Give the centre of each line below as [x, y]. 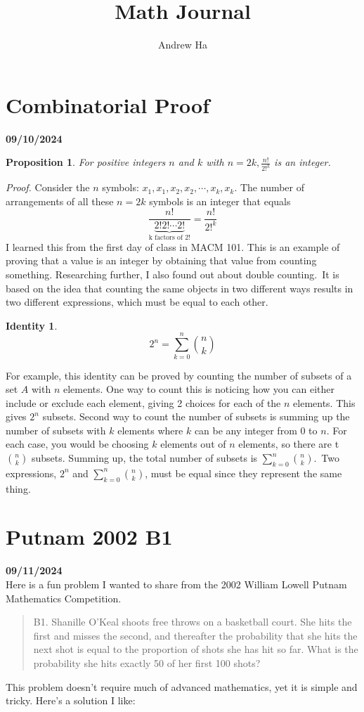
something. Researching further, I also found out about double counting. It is [173, 274]
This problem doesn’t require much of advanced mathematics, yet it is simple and [182, 686]
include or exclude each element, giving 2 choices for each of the [143, 402]
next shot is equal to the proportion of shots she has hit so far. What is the [196, 649]
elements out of [193, 444]
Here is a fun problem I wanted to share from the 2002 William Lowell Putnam [176, 584]
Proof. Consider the [48, 187]
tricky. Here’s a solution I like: [71, 700]
